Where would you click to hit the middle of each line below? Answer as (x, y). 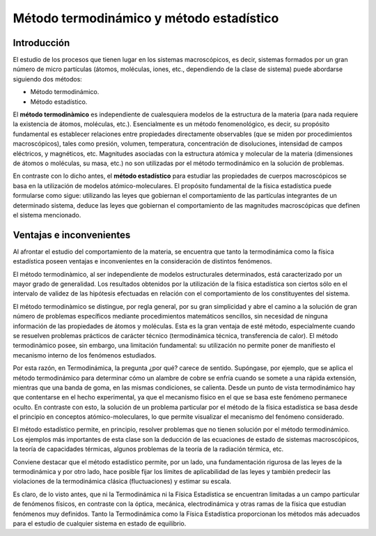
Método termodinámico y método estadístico (146, 18)
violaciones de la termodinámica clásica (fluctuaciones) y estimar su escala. (122, 482)
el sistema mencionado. (47, 215)
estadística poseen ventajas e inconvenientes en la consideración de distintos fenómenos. (142, 261)
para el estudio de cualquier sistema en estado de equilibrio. (100, 523)
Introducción (41, 43)
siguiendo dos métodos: (48, 79)
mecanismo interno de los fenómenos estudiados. (85, 355)
